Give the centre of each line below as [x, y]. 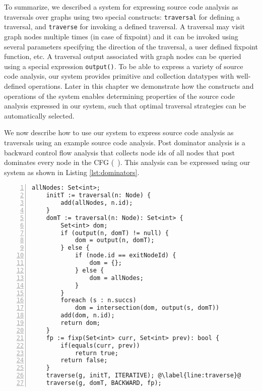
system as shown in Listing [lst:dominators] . [72, 172]
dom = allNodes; [116, 278]
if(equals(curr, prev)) [100, 345]
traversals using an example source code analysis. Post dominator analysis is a [125, 142]
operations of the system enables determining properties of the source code [119, 96]
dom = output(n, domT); [115, 240]
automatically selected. [39, 115]
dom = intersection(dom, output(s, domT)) [147, 308]
